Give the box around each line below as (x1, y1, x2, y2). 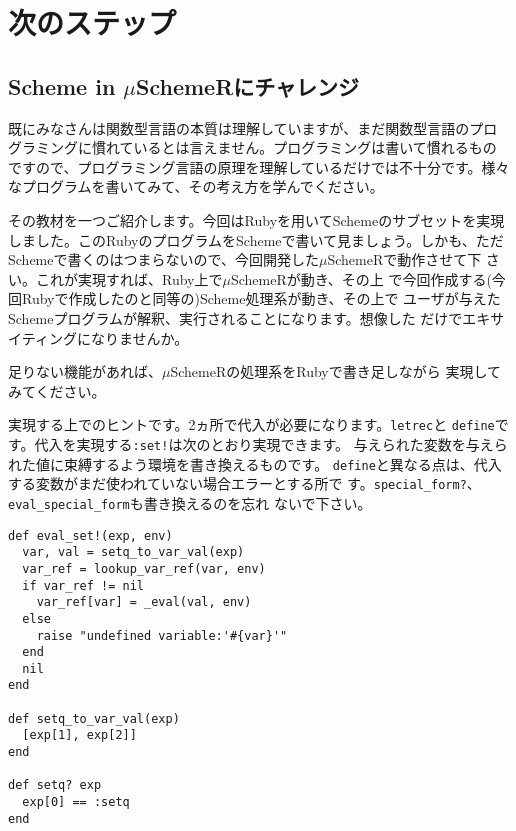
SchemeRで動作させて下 (327, 249, 482, 270)
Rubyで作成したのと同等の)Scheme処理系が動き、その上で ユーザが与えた (21, 288, 501, 309)
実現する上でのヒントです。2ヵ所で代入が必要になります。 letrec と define (8, 414, 495, 435)
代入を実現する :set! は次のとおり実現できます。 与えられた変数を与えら (34, 433, 508, 454)
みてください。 (8, 380, 106, 401)
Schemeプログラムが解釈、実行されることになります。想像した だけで (8, 307, 463, 328)
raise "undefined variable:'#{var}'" (36, 628, 288, 643)
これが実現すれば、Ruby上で (35, 268, 223, 289)
